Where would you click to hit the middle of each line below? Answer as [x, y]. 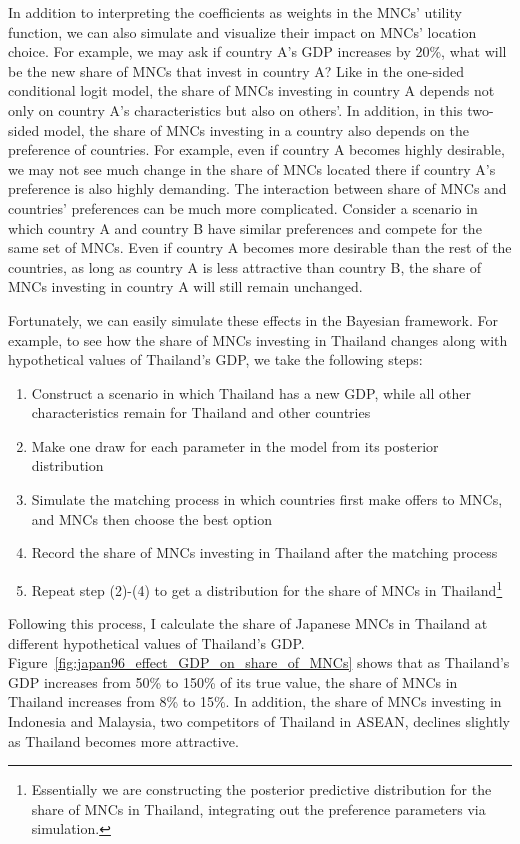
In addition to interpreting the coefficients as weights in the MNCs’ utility [235, 12]
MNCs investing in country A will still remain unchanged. [185, 286]
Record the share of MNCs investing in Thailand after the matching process [264, 552]
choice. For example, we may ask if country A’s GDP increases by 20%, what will [257, 51]
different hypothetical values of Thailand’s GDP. [156, 642]
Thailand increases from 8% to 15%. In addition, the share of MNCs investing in [255, 701]
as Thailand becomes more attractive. [123, 740]
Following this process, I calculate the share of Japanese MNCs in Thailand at [248, 623]
